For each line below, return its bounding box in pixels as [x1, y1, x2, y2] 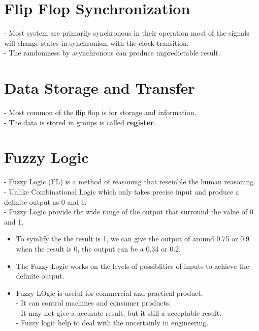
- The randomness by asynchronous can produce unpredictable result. [4, 47, 220, 58]
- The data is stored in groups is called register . [4, 117, 156, 127]
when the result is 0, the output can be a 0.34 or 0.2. [16, 243, 181, 254]
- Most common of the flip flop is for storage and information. [4, 107, 197, 118]
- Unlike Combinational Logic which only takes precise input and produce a [4, 186, 239, 197]
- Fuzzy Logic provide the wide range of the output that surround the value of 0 [4, 206, 253, 217]
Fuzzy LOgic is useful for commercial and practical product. [16, 287, 203, 298]
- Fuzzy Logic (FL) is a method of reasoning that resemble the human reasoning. [4, 176, 256, 187]
